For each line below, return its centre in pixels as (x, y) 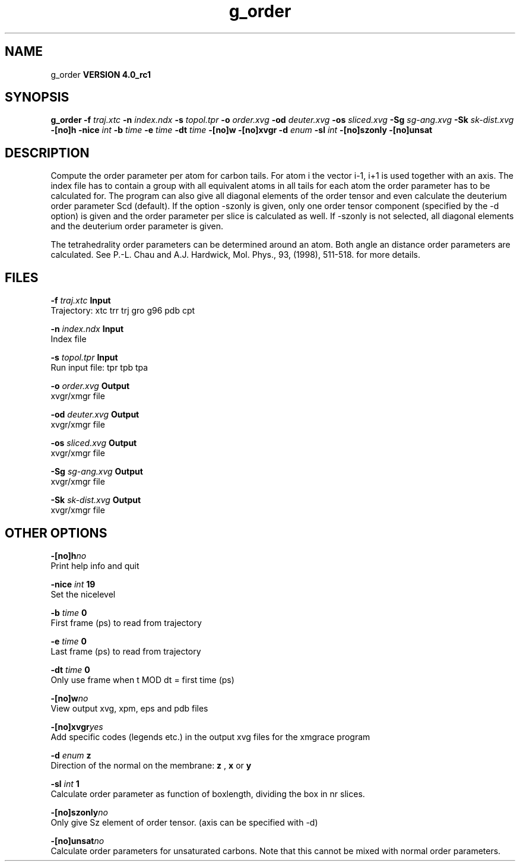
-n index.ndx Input (87, 329)
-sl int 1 (65, 783)
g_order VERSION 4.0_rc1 (101, 74)
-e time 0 (69, 641)
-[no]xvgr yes (77, 726)
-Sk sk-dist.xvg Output (96, 500)
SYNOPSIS (37, 97)
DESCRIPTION (47, 153)
